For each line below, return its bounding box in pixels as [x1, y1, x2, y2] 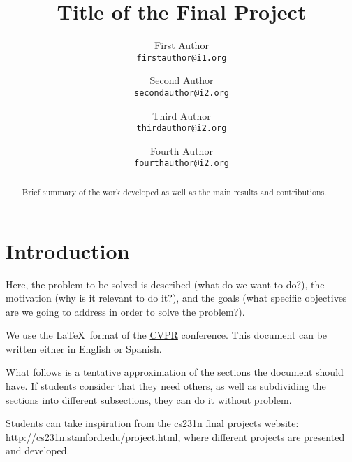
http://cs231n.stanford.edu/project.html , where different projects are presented [6, 429, 345, 444]
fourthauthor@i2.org [133, 158, 230, 169]
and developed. [6, 443, 70, 458]
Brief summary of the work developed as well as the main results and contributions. [22, 185, 327, 197]
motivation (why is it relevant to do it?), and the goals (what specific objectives [6, 290, 347, 305]
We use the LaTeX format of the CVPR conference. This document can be [6, 328, 328, 342]
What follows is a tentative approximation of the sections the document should [6, 365, 344, 379]
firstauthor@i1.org [136, 52, 227, 63]
